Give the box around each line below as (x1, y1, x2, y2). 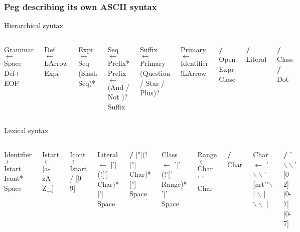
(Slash (78, 68, 97, 78)
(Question (140, 68, 171, 78)
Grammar (4, 44, 34, 54)
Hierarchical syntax (4, 20, 63, 31)
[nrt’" (253, 178, 269, 189)
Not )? (107, 91, 128, 102)
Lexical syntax (4, 125, 49, 136)
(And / (107, 81, 129, 92)
